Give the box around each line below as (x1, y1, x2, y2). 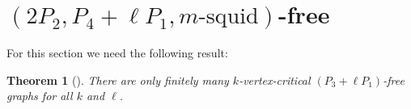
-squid (198, 5, 259, 28)
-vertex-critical (239, 71, 311, 88)
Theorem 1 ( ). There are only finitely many (6, 71, 229, 88)
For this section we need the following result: (6, 44, 228, 61)
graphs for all (6, 87, 73, 104)
